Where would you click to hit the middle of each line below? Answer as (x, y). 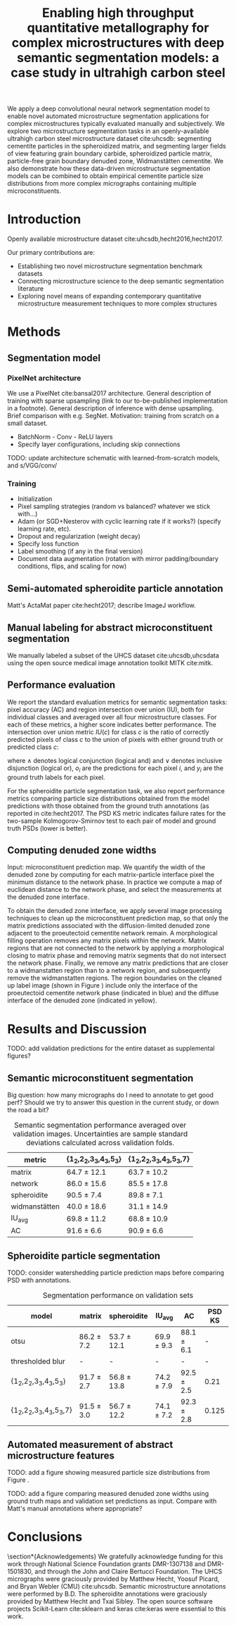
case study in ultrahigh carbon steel (118, 73)
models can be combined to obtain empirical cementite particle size (105, 176)
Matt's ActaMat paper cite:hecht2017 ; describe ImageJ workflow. (102, 605)
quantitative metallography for (118, 28)
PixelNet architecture (44, 378)
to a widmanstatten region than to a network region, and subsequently (109, 971)
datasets (30, 274)
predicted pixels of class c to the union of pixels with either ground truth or (115, 739)
